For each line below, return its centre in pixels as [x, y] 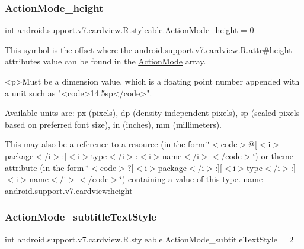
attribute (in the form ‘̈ [47, 167]
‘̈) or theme [273, 155]
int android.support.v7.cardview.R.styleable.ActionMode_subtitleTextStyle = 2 [149, 239]
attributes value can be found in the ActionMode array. [105, 61]
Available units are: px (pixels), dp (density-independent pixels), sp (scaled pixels [152, 113]
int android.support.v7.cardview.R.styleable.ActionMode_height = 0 [129, 30]
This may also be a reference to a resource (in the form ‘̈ [108, 144]
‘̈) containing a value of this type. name [191, 179]
